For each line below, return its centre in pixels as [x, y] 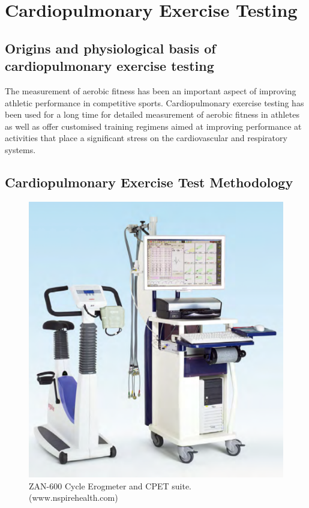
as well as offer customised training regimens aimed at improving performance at [153, 126]
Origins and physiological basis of [110, 48]
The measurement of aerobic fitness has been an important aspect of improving [151, 90]
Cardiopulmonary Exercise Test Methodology [149, 182]
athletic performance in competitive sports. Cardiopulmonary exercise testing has [154, 102]
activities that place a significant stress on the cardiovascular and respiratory [146, 138]
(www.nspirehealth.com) [73, 497]
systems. [20, 149]
